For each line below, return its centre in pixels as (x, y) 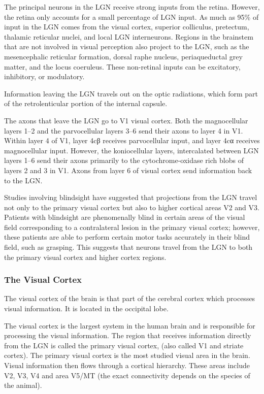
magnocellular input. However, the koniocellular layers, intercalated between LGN (131, 150)
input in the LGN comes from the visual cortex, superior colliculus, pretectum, (127, 27)
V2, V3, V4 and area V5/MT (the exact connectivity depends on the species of (127, 375)
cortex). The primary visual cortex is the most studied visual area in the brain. (127, 355)
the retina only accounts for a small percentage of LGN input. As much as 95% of (131, 17)
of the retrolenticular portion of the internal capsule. (86, 103)
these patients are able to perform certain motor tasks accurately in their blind (127, 237)
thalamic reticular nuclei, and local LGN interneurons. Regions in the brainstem (129, 36)
